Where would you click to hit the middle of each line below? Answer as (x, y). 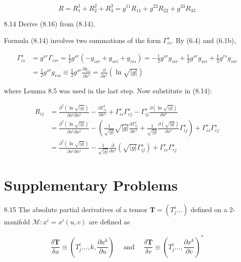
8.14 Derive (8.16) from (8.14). (50, 23)
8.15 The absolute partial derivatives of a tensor (76, 209)
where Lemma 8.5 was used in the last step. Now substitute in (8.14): (108, 91)
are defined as (109, 222)
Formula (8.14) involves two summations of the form (82, 40)
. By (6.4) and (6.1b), (204, 40)
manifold (17, 222)
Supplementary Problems (91, 185)
